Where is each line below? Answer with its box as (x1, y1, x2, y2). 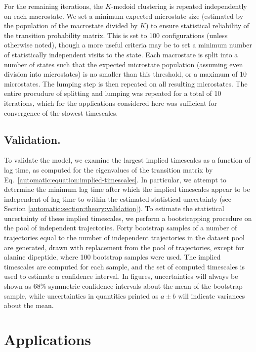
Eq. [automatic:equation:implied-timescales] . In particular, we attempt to (4, 174, 227, 184)
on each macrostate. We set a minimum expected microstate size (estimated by (4, 10, 244, 21)
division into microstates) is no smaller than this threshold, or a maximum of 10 (4, 69, 247, 79)
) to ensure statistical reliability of (145, 20, 250, 31)
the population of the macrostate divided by (4, 20, 138, 31)
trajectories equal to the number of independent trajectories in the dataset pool (4, 232, 245, 243)
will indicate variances (178, 290, 245, 301)
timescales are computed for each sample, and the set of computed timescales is (4, 261, 245, 271)
